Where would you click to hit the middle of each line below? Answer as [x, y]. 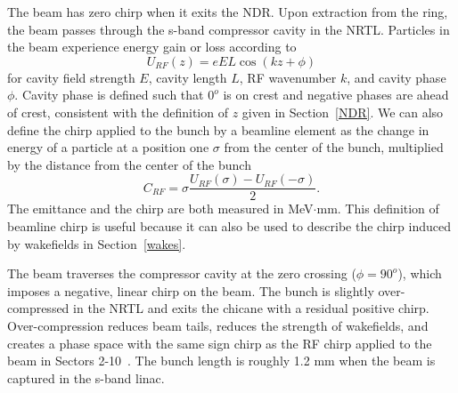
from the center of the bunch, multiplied [334, 147]
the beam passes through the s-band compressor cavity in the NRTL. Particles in [229, 29]
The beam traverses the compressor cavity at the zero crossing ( [182, 273]
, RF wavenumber [288, 77]
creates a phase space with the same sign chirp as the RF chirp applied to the [220, 343]
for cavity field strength [71, 77]
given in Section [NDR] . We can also [343, 112]
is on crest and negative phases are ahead [336, 95]
